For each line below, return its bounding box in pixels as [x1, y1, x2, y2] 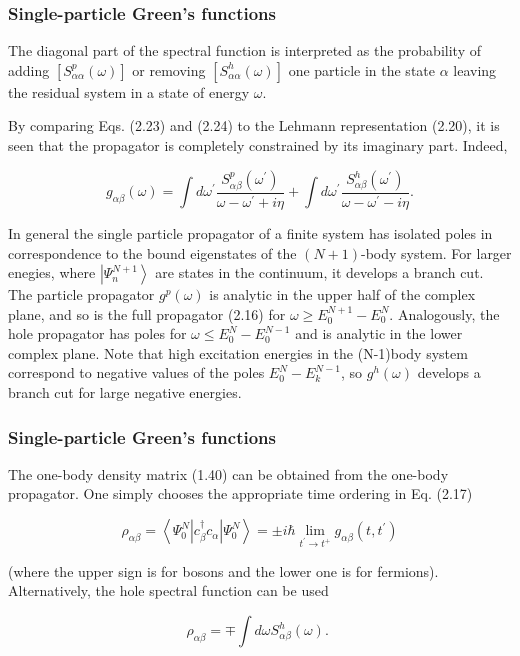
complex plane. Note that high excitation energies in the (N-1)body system [8, 342, 468, 363]
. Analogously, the [389, 303, 500, 324]
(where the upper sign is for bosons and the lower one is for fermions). [8, 560, 439, 581]
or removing [132, 59, 206, 80]
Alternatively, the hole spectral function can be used [8, 580, 329, 601]
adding [8, 59, 50, 80]
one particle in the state [288, 59, 435, 80]
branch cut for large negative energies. [8, 382, 242, 403]
